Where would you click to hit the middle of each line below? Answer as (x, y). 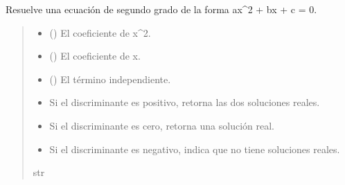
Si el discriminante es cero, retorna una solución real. (162, 125)
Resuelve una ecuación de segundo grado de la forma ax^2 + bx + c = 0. (161, 9)
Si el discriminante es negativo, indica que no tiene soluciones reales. (195, 149)
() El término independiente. (110, 79)
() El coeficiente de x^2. (100, 32)
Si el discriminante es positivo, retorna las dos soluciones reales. (185, 102)
